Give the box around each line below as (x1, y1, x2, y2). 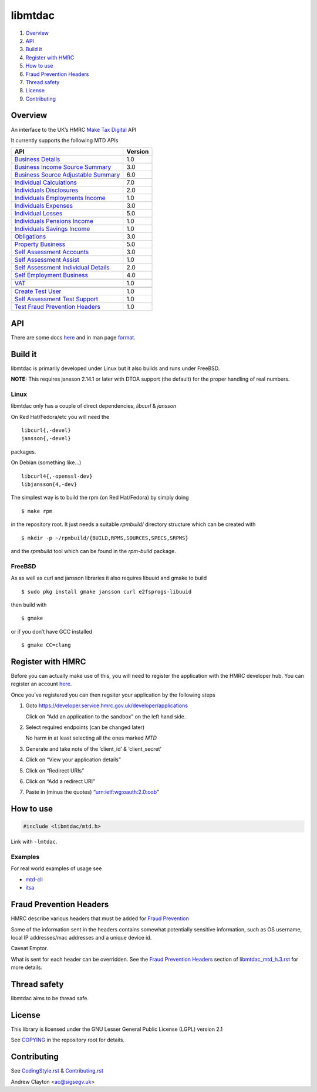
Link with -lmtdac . (11, 838, 58, 845)
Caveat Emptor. (11, 945, 48, 952)
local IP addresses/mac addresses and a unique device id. (11, 934, 152, 941)
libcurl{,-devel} (21, 427, 71, 434)
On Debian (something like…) (11, 459, 82, 466)
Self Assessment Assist (14, 256, 79, 264)
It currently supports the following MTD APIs (11, 136, 119, 144)
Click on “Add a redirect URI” (25, 777, 95, 785)
